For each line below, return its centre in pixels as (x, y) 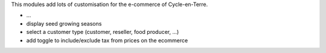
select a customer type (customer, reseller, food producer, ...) (103, 32)
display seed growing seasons (64, 23)
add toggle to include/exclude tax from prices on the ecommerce (107, 40)
